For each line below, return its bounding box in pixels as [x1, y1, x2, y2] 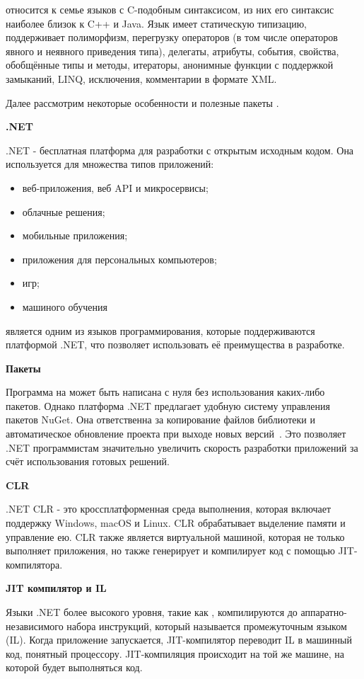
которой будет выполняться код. [6, 660, 143, 675]
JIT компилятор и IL [6, 581, 107, 595]
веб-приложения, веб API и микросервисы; [22, 180, 209, 195]
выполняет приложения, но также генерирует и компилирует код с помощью [6, 543, 335, 558]
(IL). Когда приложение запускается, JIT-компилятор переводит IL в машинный [6, 632, 352, 647]
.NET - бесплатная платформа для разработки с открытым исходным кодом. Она [6, 142, 354, 157]
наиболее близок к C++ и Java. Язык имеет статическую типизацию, [6, 16, 307, 30]
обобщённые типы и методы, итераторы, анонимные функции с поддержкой [6, 57, 334, 72]
